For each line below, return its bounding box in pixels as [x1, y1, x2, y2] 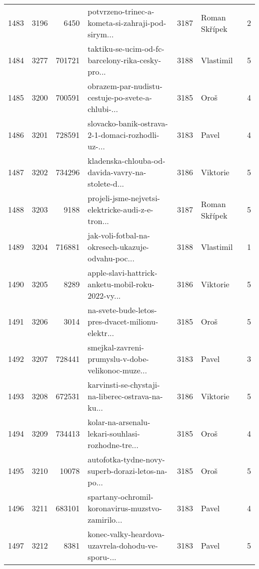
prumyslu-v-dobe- [88, 353, 149, 364]
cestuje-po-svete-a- [88, 92, 152, 103]
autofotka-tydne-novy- [88, 454, 165, 465]
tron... [88, 215, 109, 227]
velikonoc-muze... [88, 364, 147, 376]
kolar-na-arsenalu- [88, 416, 150, 428]
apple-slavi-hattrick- [88, 267, 157, 278]
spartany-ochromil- [88, 491, 153, 502]
